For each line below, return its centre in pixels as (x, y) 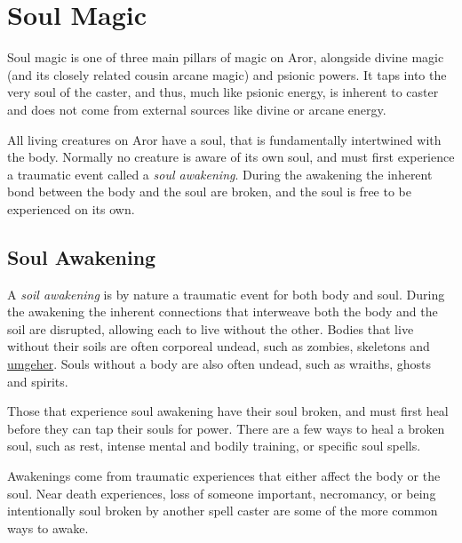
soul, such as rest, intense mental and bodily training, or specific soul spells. (214, 446)
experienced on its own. (71, 208)
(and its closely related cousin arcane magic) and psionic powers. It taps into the (227, 74)
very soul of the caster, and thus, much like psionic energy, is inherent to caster (223, 92)
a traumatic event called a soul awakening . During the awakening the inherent (220, 174)
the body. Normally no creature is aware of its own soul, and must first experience (231, 157)
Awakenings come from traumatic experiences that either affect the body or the (224, 476)
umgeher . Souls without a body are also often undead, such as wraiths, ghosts (219, 364)
